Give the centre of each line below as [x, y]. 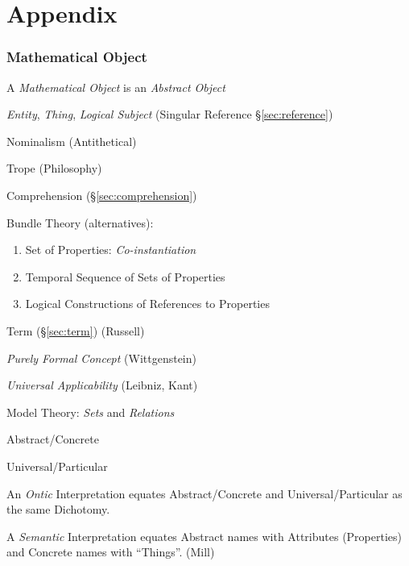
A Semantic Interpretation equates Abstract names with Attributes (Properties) [204, 536]
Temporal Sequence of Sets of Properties [125, 276]
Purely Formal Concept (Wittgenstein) [101, 358]
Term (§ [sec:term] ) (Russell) [76, 330]
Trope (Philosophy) [54, 168]
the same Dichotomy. [58, 509]
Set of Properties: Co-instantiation [111, 250]
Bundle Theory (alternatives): [80, 222]
